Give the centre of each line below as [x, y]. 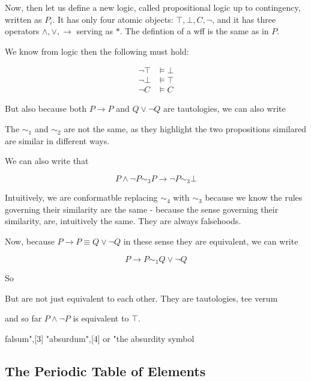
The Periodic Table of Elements [105, 370]
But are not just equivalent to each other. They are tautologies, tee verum [141, 298]
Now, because [30, 241]
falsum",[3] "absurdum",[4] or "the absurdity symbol [100, 338]
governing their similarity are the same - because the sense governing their [142, 209]
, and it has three [244, 19]
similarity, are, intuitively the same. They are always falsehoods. [123, 221]
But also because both [46, 108]
